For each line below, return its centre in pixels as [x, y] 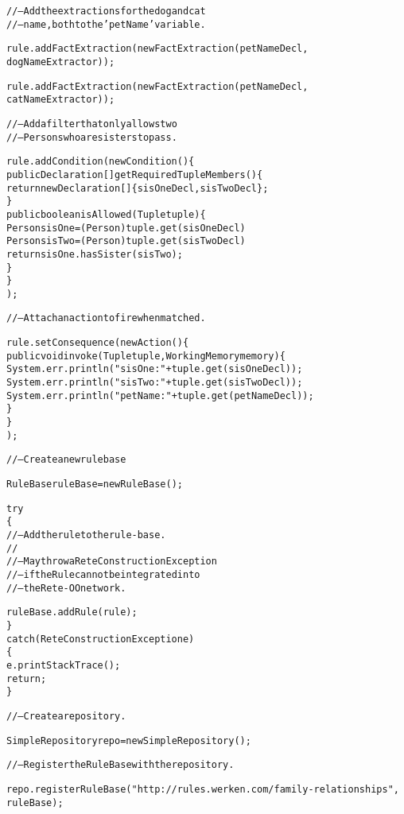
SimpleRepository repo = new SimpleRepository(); [129, 740]
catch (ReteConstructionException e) [101, 639]
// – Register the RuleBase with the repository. [120, 765]
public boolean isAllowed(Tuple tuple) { [106, 214]
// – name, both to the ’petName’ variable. [106, 24]
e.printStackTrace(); [64, 665]
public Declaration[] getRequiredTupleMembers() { [135, 174]
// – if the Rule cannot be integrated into [103, 574]
